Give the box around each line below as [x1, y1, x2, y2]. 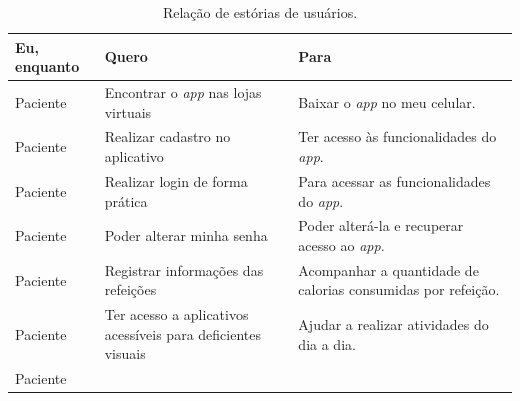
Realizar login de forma [104, 170, 248, 191]
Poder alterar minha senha [104, 225, 268, 246]
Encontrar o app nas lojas [104, 82, 262, 103]
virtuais [104, 101, 152, 122]
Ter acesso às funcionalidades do [298, 126, 497, 147]
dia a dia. [298, 333, 356, 354]
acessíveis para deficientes [104, 323, 261, 344]
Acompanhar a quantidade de [298, 259, 479, 280]
